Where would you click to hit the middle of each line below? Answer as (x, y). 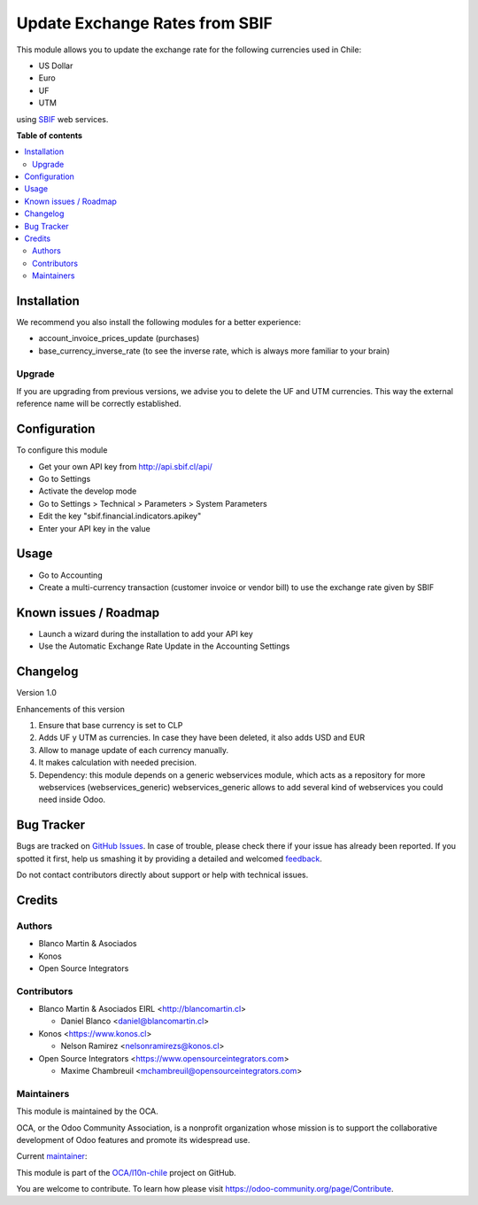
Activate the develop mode (88, 491)
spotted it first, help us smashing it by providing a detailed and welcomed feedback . (170, 859)
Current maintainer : (52, 1156)
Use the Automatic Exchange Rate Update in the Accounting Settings (164, 646)
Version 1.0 (36, 693)
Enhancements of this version (71, 709)
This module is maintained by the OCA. (87, 1111)
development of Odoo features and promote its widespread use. (133, 1139)
